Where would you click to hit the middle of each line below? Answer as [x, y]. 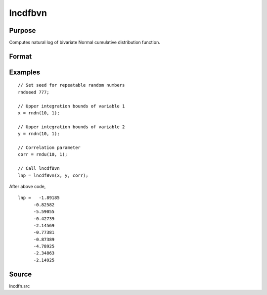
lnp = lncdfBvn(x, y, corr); [53, 175]
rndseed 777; [34, 92]
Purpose [22, 30]
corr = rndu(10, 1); [43, 154]
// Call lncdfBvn [39, 169]
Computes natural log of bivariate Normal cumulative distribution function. [85, 43]
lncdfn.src [20, 286]
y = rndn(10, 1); [39, 134]
